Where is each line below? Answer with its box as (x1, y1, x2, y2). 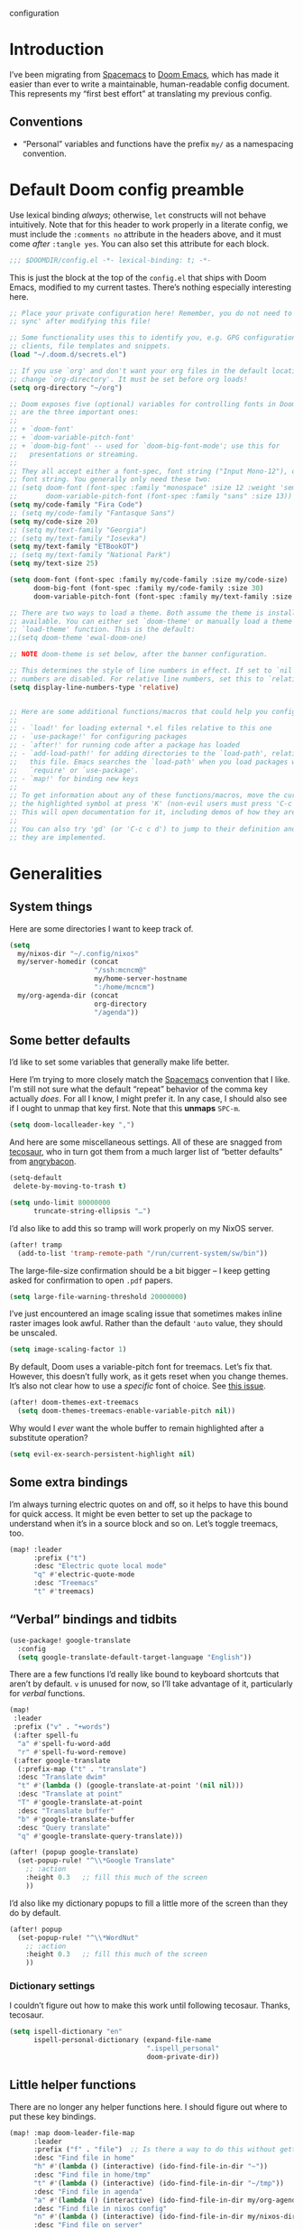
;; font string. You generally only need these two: (9, 475, 212, 484)
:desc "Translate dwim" (17, 1773, 106, 1782)
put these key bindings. (9, 2111, 96, 2122)
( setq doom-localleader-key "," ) (9, 1120, 135, 1129)
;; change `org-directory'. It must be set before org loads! (9, 375, 248, 384)
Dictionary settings (9, 1980, 96, 1992)
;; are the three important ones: (9, 408, 140, 417)
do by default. (9, 1907, 61, 1918)
